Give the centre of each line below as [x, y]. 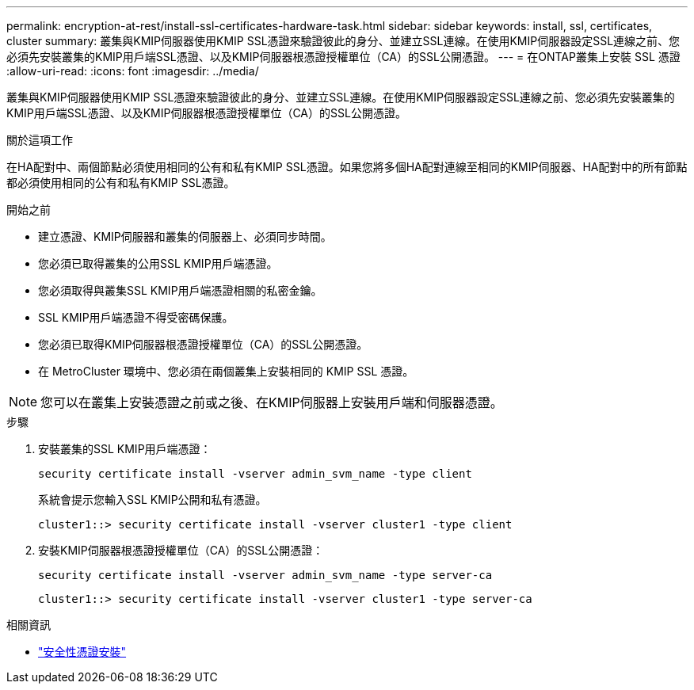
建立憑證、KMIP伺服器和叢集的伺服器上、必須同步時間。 [185, 236]
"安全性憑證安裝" [82, 652]
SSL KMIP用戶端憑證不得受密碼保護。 [136, 317]
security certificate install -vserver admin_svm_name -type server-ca [265, 575]
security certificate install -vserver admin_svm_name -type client [255, 474]
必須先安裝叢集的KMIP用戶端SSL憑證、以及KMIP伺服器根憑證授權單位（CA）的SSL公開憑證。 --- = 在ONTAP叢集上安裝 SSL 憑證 [343, 57]
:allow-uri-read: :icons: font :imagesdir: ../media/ [133, 71]
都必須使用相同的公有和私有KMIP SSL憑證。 [121, 183]
